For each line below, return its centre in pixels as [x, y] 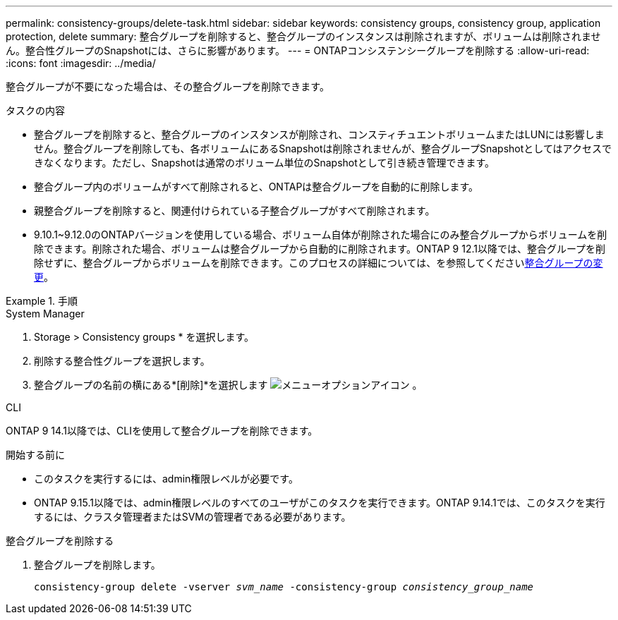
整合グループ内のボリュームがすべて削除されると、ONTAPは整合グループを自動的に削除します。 [256, 187]
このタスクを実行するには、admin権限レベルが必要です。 [166, 479]
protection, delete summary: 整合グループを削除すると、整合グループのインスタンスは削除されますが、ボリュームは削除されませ [303, 36]
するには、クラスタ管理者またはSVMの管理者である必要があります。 [193, 517]
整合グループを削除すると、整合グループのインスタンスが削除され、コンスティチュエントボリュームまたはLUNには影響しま [319, 134]
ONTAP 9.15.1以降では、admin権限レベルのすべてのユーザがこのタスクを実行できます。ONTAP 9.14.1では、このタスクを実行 [320, 503]
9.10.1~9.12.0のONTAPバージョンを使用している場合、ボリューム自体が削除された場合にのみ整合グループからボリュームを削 [321, 235]
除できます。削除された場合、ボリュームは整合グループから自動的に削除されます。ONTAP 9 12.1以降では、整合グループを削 [320, 249]
